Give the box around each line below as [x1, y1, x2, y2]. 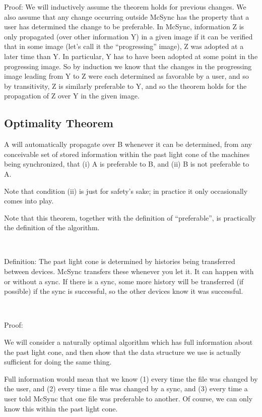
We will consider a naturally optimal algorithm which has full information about [4, 337, 253, 347]
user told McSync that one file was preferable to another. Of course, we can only [4, 393, 253, 404]
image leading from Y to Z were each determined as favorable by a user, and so [4, 71, 249, 81]
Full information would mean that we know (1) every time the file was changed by [4, 373, 258, 384]
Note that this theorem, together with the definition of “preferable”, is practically [4, 212, 256, 223]
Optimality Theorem [4, 115, 113, 131]
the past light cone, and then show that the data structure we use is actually [4, 346, 241, 357]
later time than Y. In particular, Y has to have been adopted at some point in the [4, 50, 258, 61]
